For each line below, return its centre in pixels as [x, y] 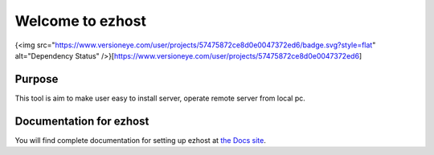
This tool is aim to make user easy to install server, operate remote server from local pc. [160, 98]
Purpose [37, 79]
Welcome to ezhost [80, 21]
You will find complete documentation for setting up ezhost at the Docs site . [141, 140]
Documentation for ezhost [82, 121]
